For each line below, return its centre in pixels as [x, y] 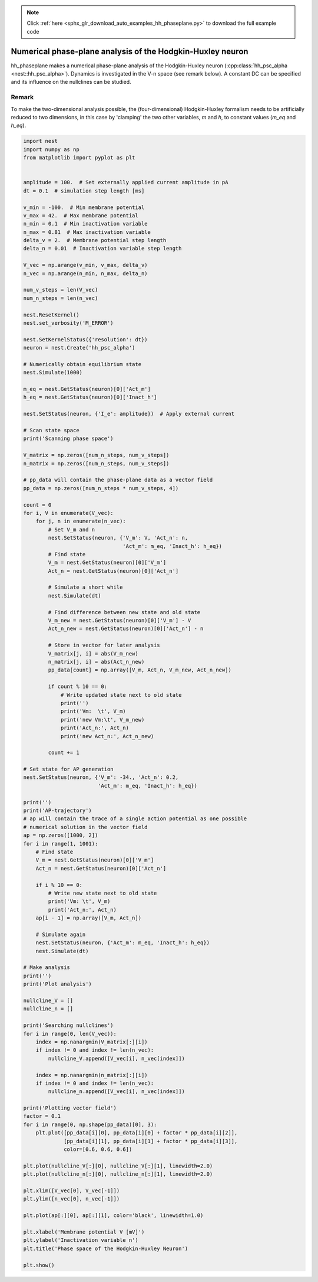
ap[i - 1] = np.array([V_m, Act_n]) [88, 918]
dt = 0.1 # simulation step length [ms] [84, 191]
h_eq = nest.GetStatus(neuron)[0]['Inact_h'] [90, 397]
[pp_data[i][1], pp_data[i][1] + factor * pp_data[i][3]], [151, 1141]
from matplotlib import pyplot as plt [79, 158]
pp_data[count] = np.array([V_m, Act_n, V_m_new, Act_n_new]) [140, 670]
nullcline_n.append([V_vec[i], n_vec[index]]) [116, 1092]
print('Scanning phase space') [69, 439]
